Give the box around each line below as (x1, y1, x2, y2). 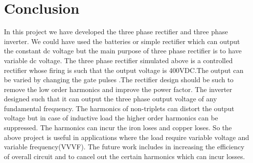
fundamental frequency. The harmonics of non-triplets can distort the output (4, 103, 234, 113)
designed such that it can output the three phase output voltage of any (4, 93, 217, 104)
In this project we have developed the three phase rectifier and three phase (4, 26, 228, 37)
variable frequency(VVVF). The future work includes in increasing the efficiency (4, 141, 245, 152)
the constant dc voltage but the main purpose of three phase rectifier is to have (4, 46, 242, 56)
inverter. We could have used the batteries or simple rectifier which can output (4, 36, 240, 46)
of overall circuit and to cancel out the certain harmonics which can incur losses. (4, 151, 245, 161)
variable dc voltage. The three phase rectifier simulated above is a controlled (4, 55, 233, 65)
